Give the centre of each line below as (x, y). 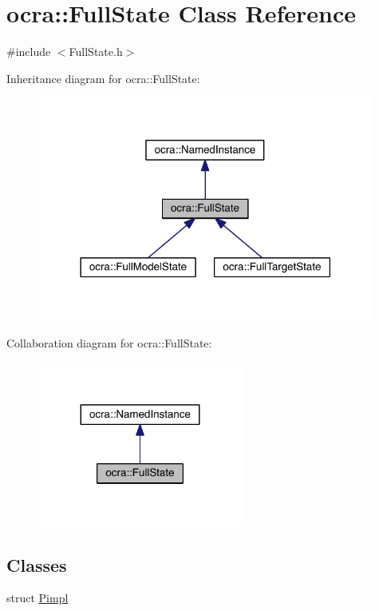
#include (29, 52)
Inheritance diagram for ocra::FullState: (103, 78)
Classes (37, 564)
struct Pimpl (38, 598)
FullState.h (96, 52)
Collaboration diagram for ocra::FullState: (109, 342)
